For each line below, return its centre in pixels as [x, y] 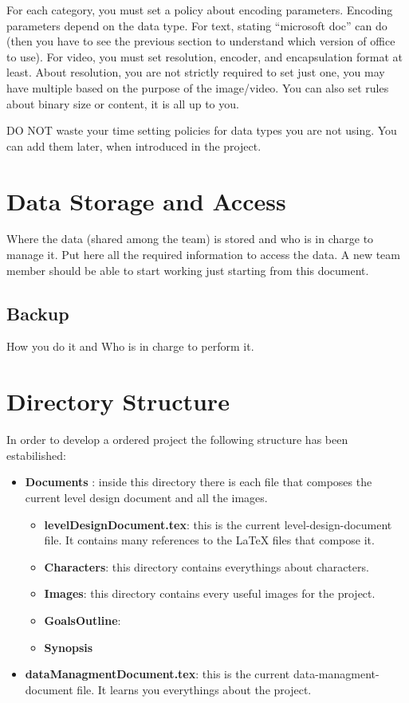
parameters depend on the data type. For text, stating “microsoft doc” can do [197, 25]
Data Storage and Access [146, 200]
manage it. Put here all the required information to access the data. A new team [203, 255]
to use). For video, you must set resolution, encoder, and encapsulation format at [204, 56]
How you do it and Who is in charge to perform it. [130, 346]
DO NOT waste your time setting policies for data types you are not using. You [202, 130]
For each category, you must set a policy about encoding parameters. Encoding [200, 10]
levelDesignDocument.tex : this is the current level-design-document [218, 524]
